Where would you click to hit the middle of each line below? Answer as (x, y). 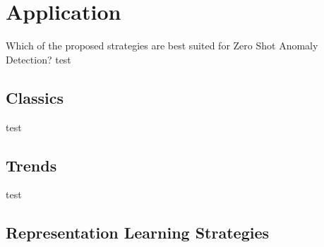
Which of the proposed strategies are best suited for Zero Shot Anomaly (162, 46)
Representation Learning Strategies (138, 233)
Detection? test (38, 59)
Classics (35, 97)
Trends (31, 165)
